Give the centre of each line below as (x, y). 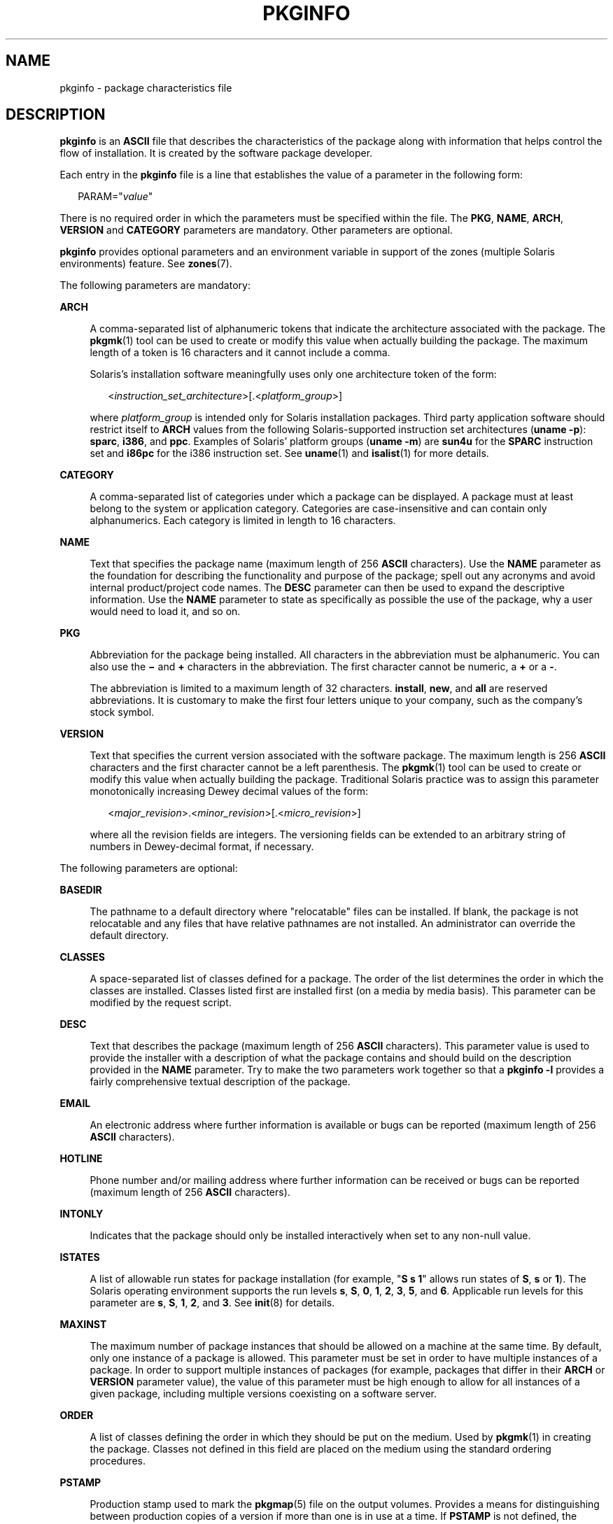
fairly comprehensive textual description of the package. (220, 1082)
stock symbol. (122, 712)
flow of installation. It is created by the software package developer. (216, 153)
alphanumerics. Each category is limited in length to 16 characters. (243, 521)
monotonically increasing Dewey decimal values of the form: (229, 791)
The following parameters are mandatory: (155, 285)
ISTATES (80, 1257)
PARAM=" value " (115, 197)
